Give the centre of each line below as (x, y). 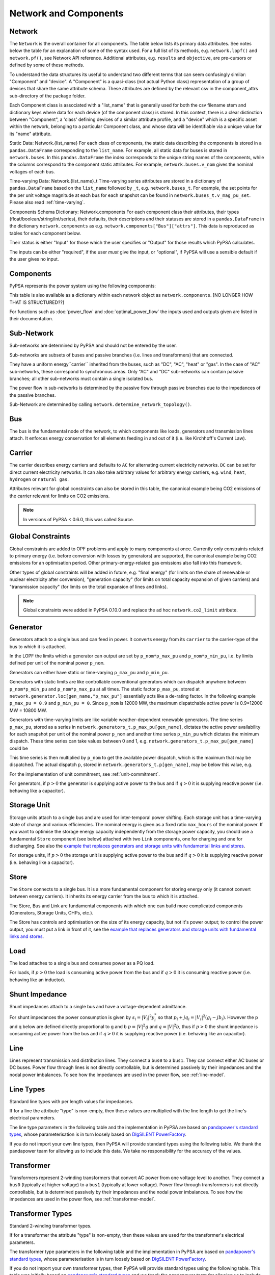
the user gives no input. (34, 259)
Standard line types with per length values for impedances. (71, 1101)
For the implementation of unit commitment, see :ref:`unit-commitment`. (85, 774)
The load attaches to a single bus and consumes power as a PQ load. (82, 963)
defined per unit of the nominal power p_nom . (57, 663)
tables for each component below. (45, 233)
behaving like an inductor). (37, 980)
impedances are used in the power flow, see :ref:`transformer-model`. (82, 1199)
